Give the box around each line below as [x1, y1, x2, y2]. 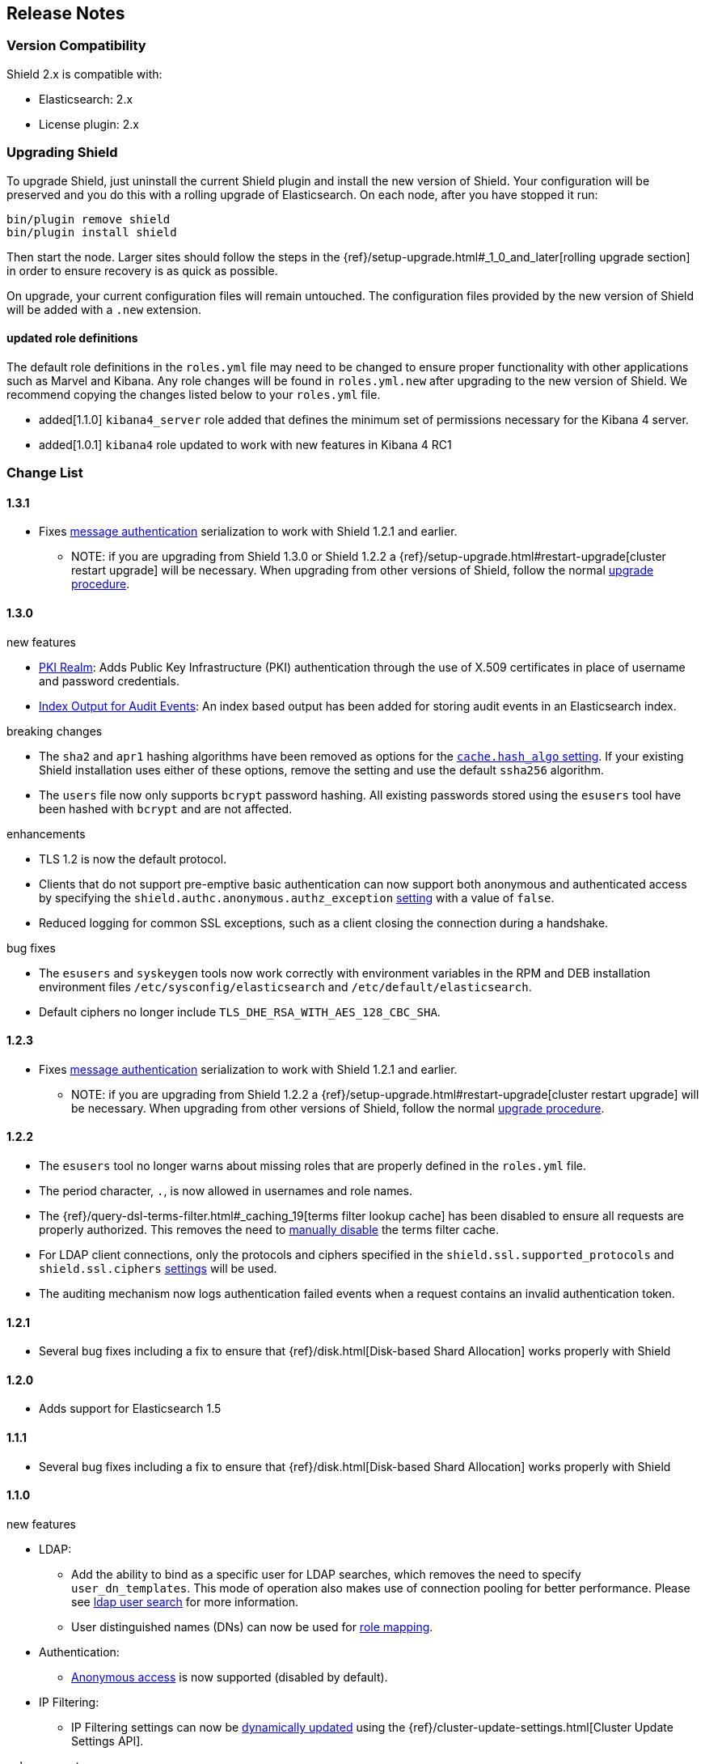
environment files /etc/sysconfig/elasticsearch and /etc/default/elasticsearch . [39, 979, 532, 994]
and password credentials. [39, 673, 179, 688]
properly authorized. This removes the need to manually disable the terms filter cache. [39, 1223, 500, 1237]
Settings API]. [71, 1733, 144, 1748]
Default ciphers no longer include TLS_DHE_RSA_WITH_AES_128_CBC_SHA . [39, 1004, 441, 1019]
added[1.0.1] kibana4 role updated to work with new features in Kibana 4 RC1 [39, 437, 452, 452]
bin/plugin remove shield [6, 212, 171, 226]
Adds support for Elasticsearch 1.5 [39, 1401, 222, 1416]
